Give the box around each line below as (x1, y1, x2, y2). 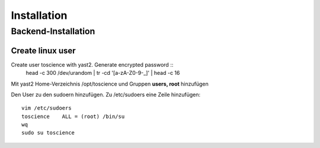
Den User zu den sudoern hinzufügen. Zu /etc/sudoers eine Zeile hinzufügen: (11, 91, 201, 98)
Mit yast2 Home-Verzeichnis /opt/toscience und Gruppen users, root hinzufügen (11, 80, 209, 87)
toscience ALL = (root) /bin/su (21, 113, 125, 120)
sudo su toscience (21, 130, 75, 136)
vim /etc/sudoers (21, 105, 72, 111)
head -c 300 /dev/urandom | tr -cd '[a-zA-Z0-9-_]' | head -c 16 (25, 70, 180, 77)
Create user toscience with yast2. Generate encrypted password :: (11, 61, 174, 68)
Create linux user (11, 45, 76, 55)
